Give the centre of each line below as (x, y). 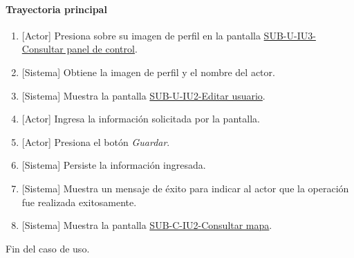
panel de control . (102, 49)
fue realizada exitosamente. (79, 202)
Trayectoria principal (56, 9)
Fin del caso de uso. (48, 248)
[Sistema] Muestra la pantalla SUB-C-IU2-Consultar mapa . (147, 225)
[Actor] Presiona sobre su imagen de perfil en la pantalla (141, 35)
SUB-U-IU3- (290, 35)
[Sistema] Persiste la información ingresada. (114, 165)
